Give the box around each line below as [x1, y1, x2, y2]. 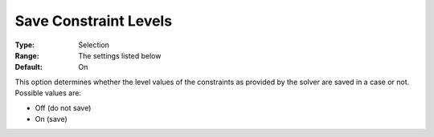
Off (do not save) [35, 103, 92, 112]
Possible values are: [14, 88, 82, 98]
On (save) [35, 114, 68, 123]
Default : [14, 62, 43, 72]
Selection [78, 40, 110, 50]
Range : [14, 50, 39, 60]
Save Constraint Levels [14, 12, 173, 30]
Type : [14, 40, 35, 50]
